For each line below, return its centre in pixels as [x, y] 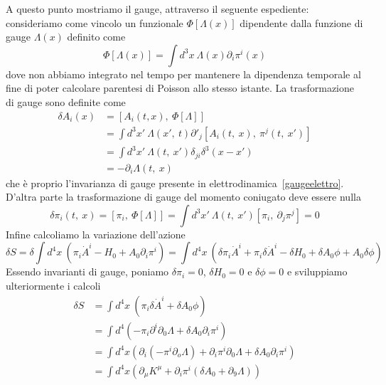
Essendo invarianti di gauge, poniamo [87, 271]
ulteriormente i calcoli [53, 286]
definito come [96, 37]
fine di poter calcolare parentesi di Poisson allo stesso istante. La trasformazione [180, 88]
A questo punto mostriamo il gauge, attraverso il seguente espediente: [157, 9]
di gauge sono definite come [66, 101]
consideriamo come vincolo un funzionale [95, 22]
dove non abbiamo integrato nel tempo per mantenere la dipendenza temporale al [183, 74]
